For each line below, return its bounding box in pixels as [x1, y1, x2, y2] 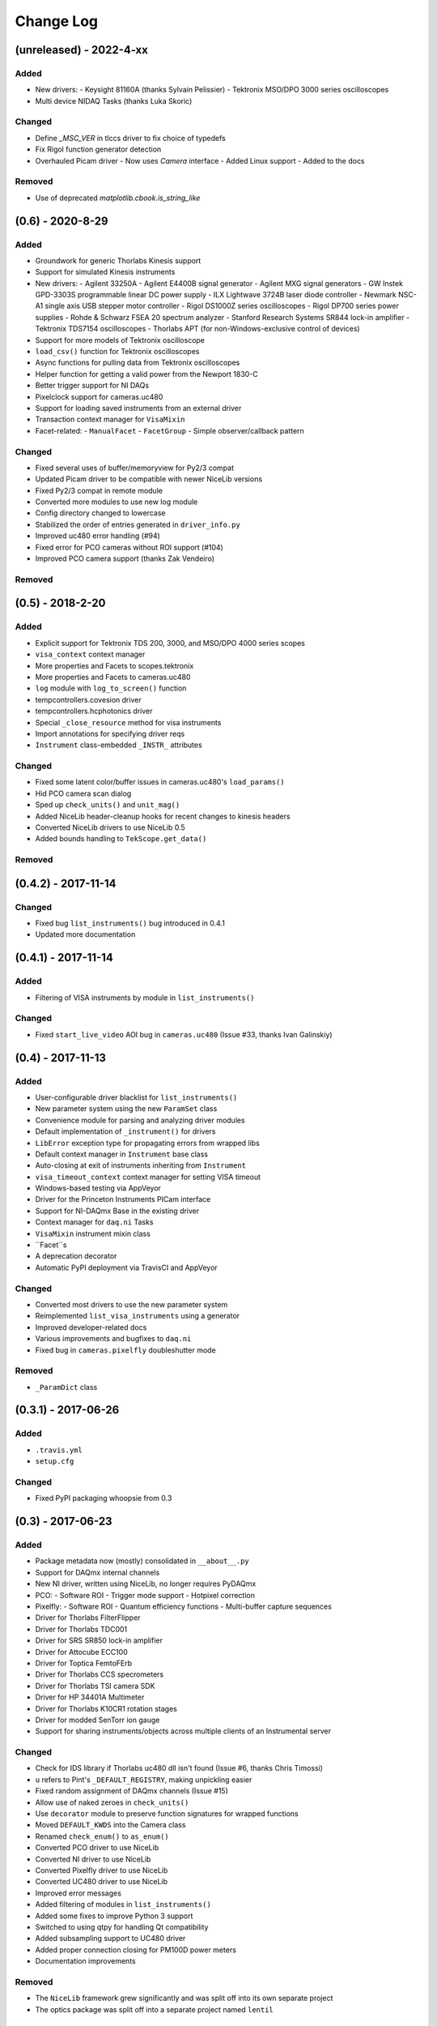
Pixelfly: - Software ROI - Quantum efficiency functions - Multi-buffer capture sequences [35, 1601, 332, 1612]
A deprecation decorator [35, 1251, 117, 1261]
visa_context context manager [35, 649, 146, 660]
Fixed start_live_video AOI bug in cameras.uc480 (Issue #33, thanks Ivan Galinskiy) [35, 1029, 333, 1039]
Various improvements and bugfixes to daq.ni [35, 1334, 192, 1344]
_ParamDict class [35, 1382, 98, 1391]
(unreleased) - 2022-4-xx [15, 43, 149, 57]
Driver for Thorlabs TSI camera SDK [35, 1681, 155, 1690]
